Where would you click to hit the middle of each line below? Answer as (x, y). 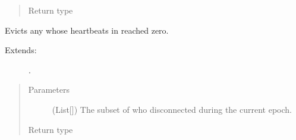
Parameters (49, 89)
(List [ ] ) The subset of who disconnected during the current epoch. (172, 109)
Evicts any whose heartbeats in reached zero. (87, 30)
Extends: (21, 50)
